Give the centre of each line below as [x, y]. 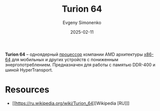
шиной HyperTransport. [29, 70]
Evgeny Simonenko [82, 22]
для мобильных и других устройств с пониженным [65, 59]
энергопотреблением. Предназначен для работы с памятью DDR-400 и [80, 65]
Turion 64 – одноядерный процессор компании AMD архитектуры [74, 54]
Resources [27, 90]
